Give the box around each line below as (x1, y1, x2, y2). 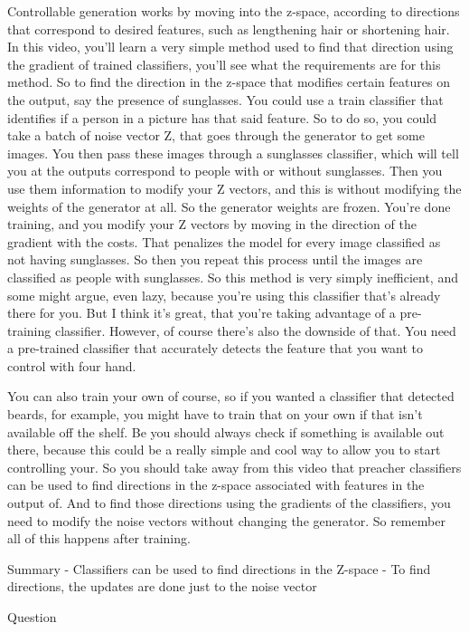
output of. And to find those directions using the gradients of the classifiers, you (7, 493, 451, 512)
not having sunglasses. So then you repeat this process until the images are (7, 250, 423, 269)
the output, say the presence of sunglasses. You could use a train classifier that (7, 90, 444, 109)
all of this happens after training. (7, 529, 191, 548)
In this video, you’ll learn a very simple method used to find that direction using (7, 37, 454, 56)
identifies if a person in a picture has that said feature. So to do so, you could (7, 108, 436, 127)
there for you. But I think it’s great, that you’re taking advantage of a (7, 303, 396, 322)
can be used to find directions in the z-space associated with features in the (7, 475, 425, 494)
